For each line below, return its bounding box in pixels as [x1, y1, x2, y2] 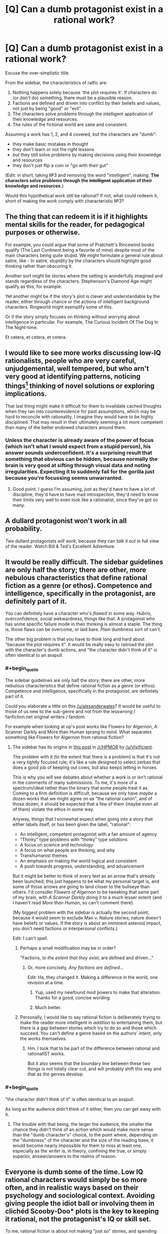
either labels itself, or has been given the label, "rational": [12, 821, 131, 827]
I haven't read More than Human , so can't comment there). [12, 900, 134, 906]
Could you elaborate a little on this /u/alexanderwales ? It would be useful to [5, 703, 161, 709]
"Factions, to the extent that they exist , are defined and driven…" [20, 955, 154, 961]
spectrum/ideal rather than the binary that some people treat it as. [12, 785, 149, 791]
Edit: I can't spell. [12, 935, 49, 942]
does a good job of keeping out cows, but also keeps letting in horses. [12, 764, 158, 770]
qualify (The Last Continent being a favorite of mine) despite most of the [5, 247, 154, 253]
